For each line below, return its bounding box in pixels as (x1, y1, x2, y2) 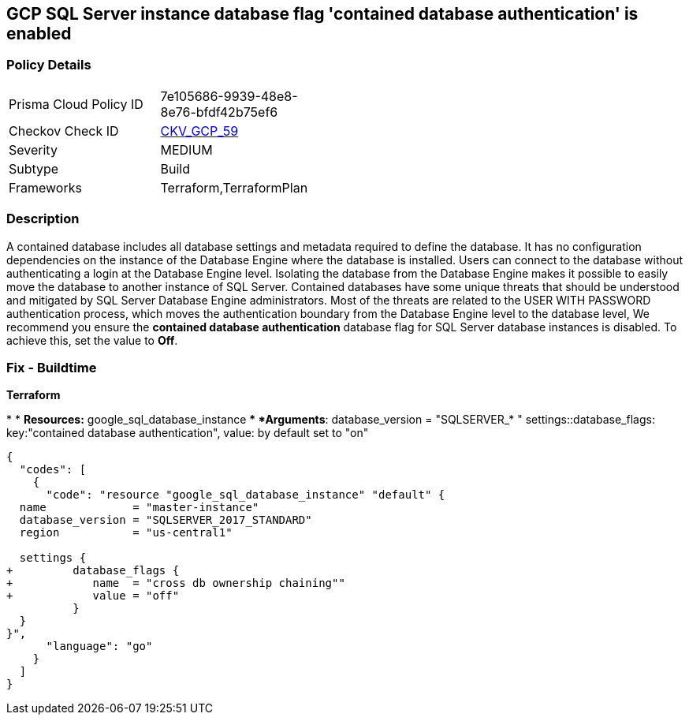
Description (6, 211, 80, 227)
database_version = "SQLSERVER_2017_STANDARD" (19, 514, 312, 527)
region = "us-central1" (19, 526, 233, 540)
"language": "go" (46, 640, 153, 653)
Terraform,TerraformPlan (160, 179, 308, 196)
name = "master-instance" (19, 501, 259, 514)
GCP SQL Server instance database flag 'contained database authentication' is (6, 4, 639, 24)
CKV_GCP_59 (160, 122, 239, 139)
